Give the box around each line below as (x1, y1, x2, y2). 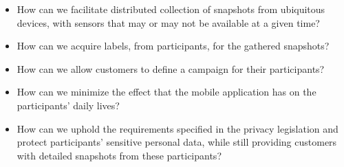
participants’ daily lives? (17, 98, 120, 112)
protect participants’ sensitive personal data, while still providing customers (17, 135, 337, 149)
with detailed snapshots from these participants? (17, 148, 222, 162)
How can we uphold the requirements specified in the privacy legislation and (17, 121, 338, 135)
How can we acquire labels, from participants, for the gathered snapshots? (17, 38, 330, 53)
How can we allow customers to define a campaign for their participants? (17, 61, 325, 76)
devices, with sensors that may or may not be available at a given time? (17, 15, 320, 30)
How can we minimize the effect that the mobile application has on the (17, 85, 316, 99)
